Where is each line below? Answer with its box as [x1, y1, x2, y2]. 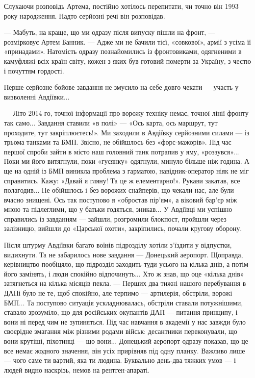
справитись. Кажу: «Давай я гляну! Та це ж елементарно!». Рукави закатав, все [4, 175, 240, 185]
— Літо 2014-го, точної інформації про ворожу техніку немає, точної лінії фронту [4, 108, 249, 118]
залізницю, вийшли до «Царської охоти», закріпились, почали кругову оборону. [4, 223, 242, 233]
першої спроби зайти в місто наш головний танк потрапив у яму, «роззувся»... [4, 146, 239, 156]
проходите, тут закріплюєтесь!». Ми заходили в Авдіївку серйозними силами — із [4, 127, 250, 137]
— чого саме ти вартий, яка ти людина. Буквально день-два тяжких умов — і [4, 355, 236, 365]
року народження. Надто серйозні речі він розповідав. [4, 10, 165, 21]
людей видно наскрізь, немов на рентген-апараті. [4, 364, 150, 375]
